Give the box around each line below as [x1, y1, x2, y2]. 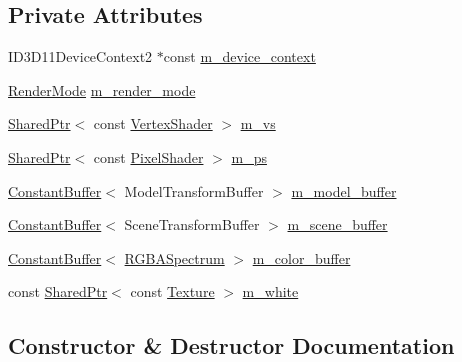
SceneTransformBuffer [124, 214, 260, 235]
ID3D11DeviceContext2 [8, 46, 153, 67]
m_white [242, 281, 299, 302]
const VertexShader [93, 113, 213, 134]
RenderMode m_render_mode [8, 79, 196, 100]
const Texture [130, 281, 215, 302]
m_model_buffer [291, 180, 397, 201]
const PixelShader [93, 146, 204, 167]
